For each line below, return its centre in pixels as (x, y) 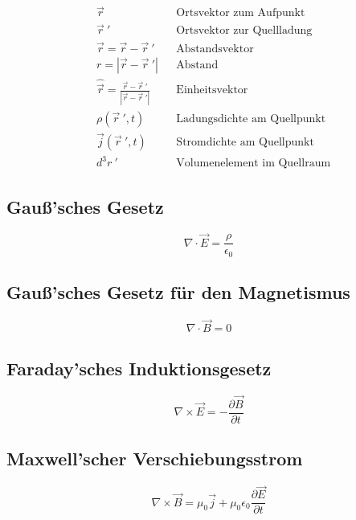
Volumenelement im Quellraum (254, 164)
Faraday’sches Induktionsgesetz (139, 368)
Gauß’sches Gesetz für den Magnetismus (178, 292)
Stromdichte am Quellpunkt (245, 142)
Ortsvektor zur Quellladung (244, 31)
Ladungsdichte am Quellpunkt (251, 119)
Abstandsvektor (215, 49)
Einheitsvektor (212, 90)
